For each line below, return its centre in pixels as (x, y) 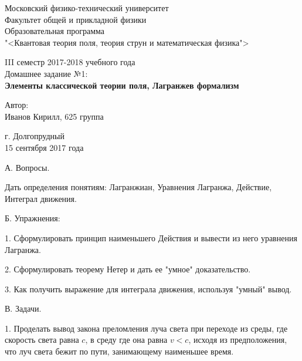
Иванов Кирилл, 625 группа (54, 116)
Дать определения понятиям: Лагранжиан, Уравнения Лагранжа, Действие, (138, 187)
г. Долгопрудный (35, 136)
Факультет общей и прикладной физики (76, 19)
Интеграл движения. (41, 198)
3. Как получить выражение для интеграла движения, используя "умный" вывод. (148, 289)
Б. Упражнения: (33, 218)
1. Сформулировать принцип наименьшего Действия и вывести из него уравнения (151, 237)
